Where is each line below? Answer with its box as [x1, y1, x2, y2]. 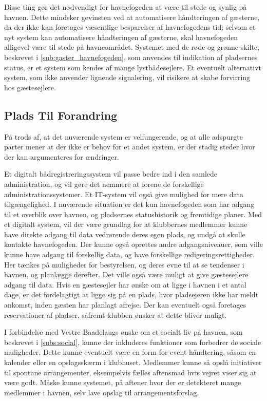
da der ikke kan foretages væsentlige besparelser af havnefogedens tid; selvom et [4, 22, 256, 32]
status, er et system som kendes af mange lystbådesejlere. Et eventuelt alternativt [4, 62, 261, 72]
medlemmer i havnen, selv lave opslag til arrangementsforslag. [4, 387, 199, 397]
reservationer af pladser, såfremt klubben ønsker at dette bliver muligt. [4, 309, 227, 320]
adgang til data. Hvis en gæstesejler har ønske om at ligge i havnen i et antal [4, 279, 246, 290]
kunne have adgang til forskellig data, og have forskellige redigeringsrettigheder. [4, 249, 255, 260]
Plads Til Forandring [4, 107, 118, 123]
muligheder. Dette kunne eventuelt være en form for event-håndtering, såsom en [4, 347, 256, 357]
